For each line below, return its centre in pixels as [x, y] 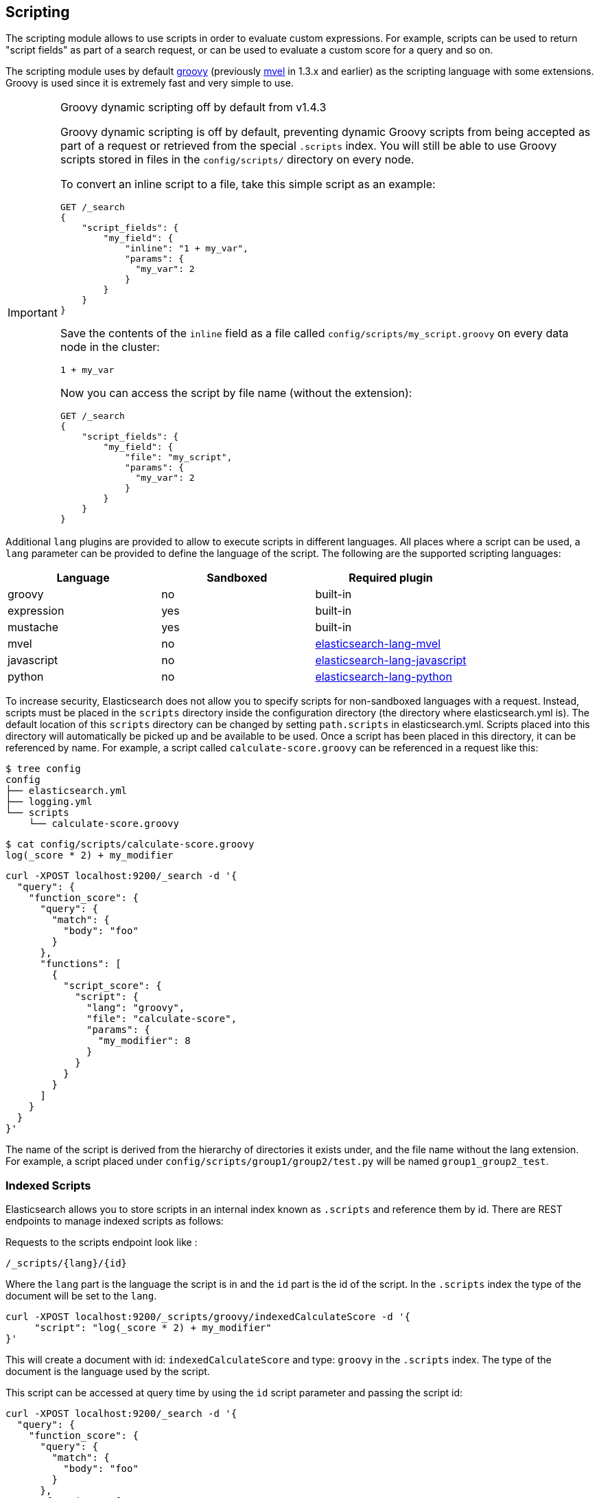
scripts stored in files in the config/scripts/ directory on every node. [237, 160]
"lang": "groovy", [136, 1008]
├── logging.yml [49, 802]
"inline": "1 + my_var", [186, 249]
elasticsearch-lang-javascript [391, 660]
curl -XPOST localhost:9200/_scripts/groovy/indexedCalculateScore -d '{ [208, 1317]
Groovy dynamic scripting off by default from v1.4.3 [193, 107]
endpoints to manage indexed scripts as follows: [115, 1221]
